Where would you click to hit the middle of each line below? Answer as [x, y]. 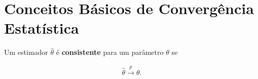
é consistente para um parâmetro [110, 52]
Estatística [42, 28]
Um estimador [26, 52]
